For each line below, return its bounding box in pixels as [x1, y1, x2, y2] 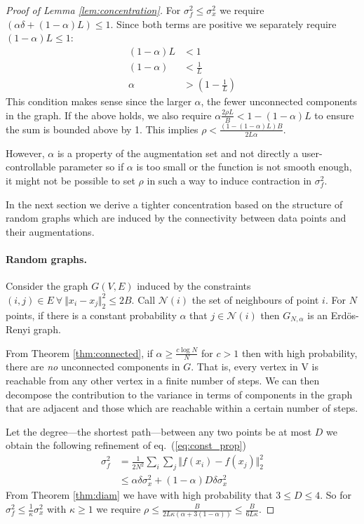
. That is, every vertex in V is [191, 359, 319, 374]
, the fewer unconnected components [201, 94, 358, 109]
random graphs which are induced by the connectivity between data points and [6, 210, 346, 225]
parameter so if [58, 159, 124, 174]
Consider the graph [6, 278, 88, 293]
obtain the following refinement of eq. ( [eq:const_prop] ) [6, 438, 246, 452]
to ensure [314, 107, 354, 122]
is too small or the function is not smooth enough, [136, 159, 352, 174]
